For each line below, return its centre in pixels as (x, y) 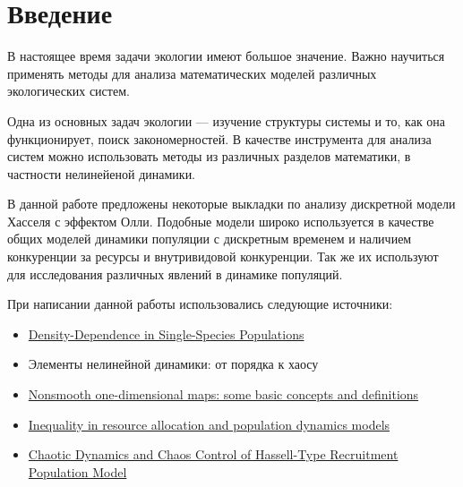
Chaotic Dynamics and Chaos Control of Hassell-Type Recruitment (213, 454)
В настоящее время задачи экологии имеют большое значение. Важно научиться (226, 56)
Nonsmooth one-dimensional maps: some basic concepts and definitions (223, 394)
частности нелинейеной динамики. (102, 173)
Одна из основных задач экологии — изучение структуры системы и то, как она (227, 120)
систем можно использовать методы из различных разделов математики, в (209, 156)
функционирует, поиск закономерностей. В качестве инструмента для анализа (219, 138)
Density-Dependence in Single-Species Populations (166, 333)
